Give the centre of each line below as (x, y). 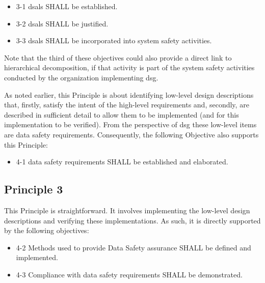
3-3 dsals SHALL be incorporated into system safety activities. (114, 40)
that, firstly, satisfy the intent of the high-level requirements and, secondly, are (127, 105)
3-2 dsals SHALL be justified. (62, 23)
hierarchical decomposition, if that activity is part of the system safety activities (129, 67)
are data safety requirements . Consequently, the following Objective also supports (131, 134)
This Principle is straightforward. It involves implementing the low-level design (127, 210)
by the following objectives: (47, 230)
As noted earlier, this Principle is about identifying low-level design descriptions (129, 94)
